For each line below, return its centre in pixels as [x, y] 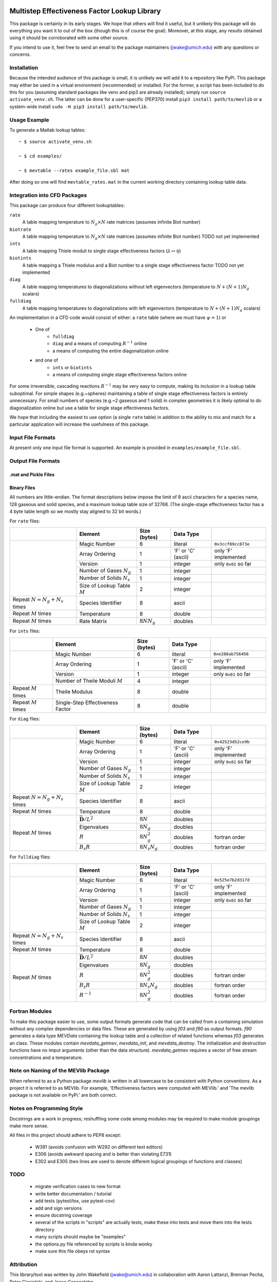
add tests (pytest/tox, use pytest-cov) [75, 1201]
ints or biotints [72, 367]
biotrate [21, 229]
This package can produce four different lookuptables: [67, 206]
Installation [24, 68]
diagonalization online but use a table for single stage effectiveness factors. [90, 408]
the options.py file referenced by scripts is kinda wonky [94, 1244]
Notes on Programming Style [46, 1109]
